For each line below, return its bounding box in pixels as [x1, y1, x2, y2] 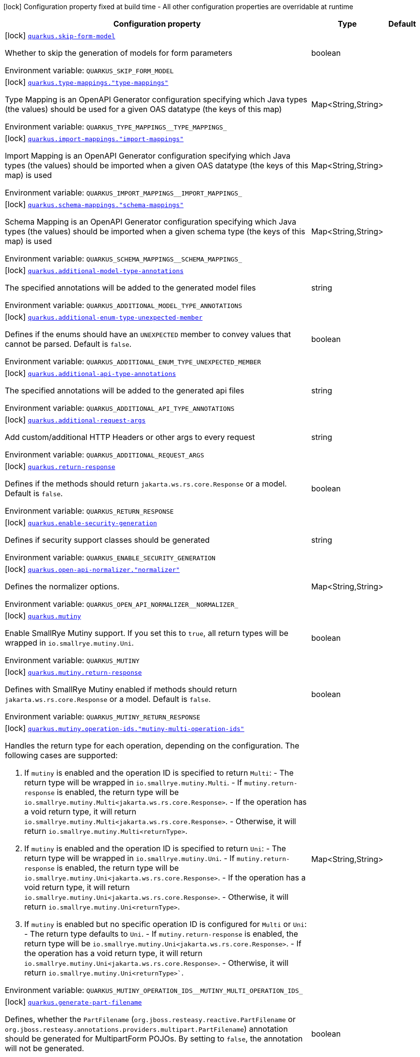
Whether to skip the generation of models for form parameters [5, 48, 232, 58]
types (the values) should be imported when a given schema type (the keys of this [5, 227, 306, 236]
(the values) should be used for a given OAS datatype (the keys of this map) [5, 104, 282, 114]
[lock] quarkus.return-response [5, 461, 115, 471]
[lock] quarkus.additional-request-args [5, 415, 146, 424]
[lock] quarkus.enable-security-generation [5, 518, 157, 527]
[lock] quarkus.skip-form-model [5, 31, 115, 40]
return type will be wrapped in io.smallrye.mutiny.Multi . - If [24, 778, 242, 787]
